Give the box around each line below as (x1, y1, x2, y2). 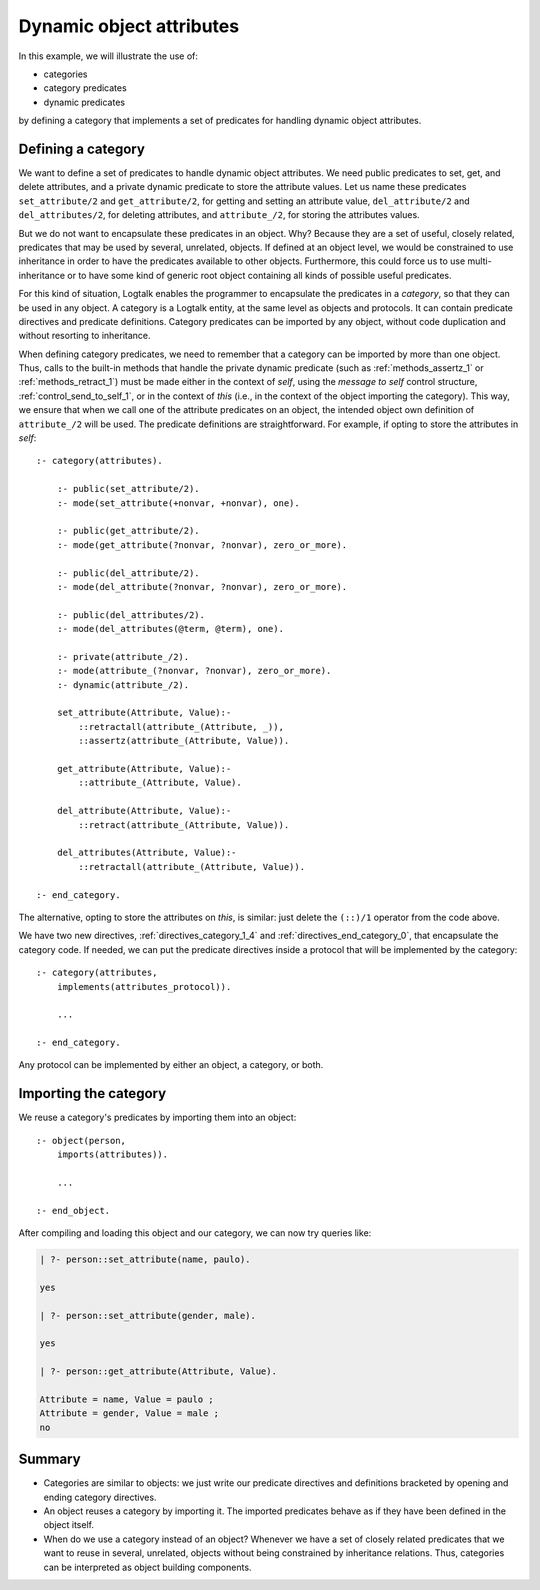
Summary (18, 1451, 81, 1468)
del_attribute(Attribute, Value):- (56, 805, 232, 817)
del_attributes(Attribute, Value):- (56, 847, 237, 859)
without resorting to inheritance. (18, 330, 151, 342)
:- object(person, (36, 1135, 127, 1146)
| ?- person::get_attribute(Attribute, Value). (39, 1366, 277, 1377)
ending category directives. (43, 1491, 157, 1503)
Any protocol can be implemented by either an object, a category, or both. (18, 1059, 324, 1071)
